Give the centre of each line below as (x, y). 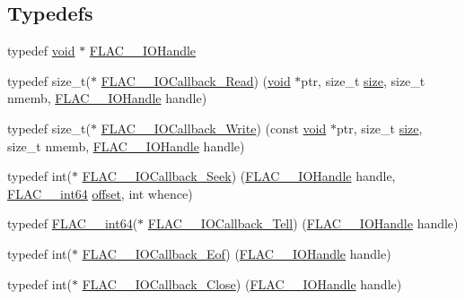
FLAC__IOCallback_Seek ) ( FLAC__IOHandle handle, (239, 176)
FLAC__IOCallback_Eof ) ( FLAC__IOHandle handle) (237, 253)
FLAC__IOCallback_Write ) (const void (214, 128)
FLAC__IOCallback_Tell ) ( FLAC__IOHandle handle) (303, 223)
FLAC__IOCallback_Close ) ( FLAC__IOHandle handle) (242, 283)
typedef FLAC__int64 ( (73, 223)
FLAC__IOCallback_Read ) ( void (196, 80)
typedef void (41, 51)
